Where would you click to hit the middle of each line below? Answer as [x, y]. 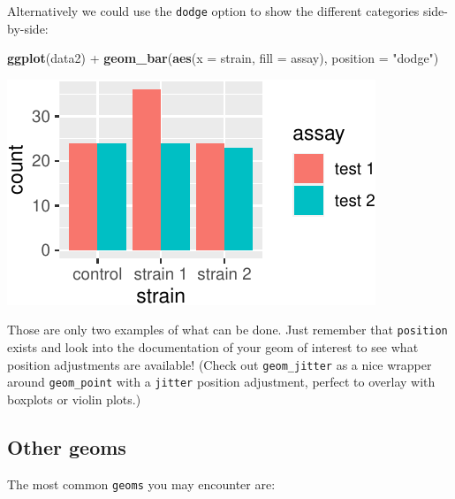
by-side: [28, 28]
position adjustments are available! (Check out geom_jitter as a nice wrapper [220, 364]
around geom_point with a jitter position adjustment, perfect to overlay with [221, 382]
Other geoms [67, 446]
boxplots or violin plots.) [74, 399]
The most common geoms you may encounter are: [141, 484]
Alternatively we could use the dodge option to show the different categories [213, 11]
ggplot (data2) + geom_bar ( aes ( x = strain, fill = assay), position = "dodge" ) [223, 58]
